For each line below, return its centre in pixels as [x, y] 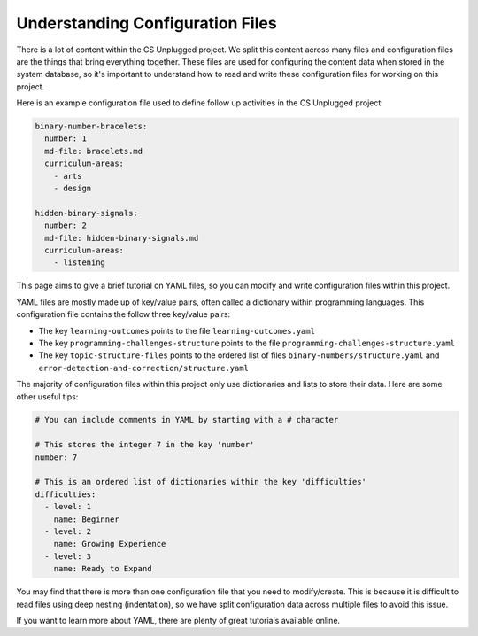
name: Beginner [86, 519]
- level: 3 [68, 556]
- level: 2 [68, 531]
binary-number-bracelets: [91, 127]
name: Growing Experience [110, 544]
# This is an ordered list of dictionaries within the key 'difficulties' [201, 482]
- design [73, 189]
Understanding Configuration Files [147, 23]
